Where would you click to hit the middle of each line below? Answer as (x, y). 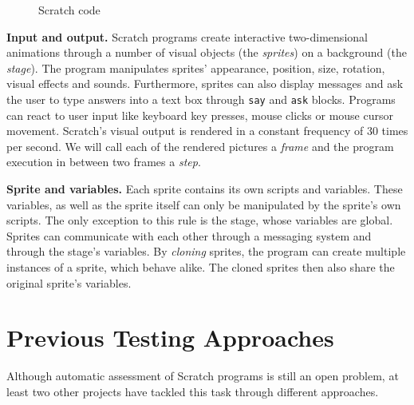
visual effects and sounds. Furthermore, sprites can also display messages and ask (205, 83)
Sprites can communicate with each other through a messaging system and (189, 235)
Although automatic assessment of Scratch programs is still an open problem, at (203, 376)
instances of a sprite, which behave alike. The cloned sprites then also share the (201, 266)
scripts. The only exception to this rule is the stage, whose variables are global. (200, 220)
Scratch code (69, 10)
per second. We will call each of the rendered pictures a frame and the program (200, 146)
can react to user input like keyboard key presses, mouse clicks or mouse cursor (200, 115)
